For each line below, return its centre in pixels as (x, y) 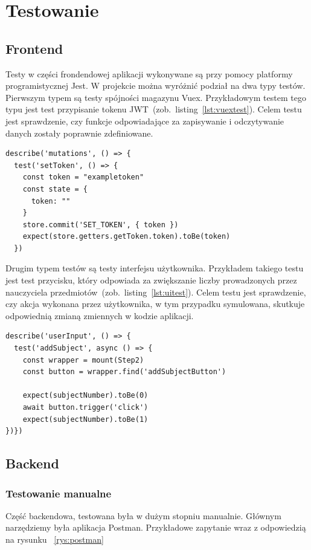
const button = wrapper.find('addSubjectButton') (124, 372)
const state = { (55, 189)
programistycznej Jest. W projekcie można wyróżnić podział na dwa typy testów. (155, 86)
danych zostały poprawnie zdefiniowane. (79, 133)
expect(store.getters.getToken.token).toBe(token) (127, 237)
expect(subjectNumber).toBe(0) (85, 396)
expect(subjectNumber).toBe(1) (85, 419)
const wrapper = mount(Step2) (83, 360)
